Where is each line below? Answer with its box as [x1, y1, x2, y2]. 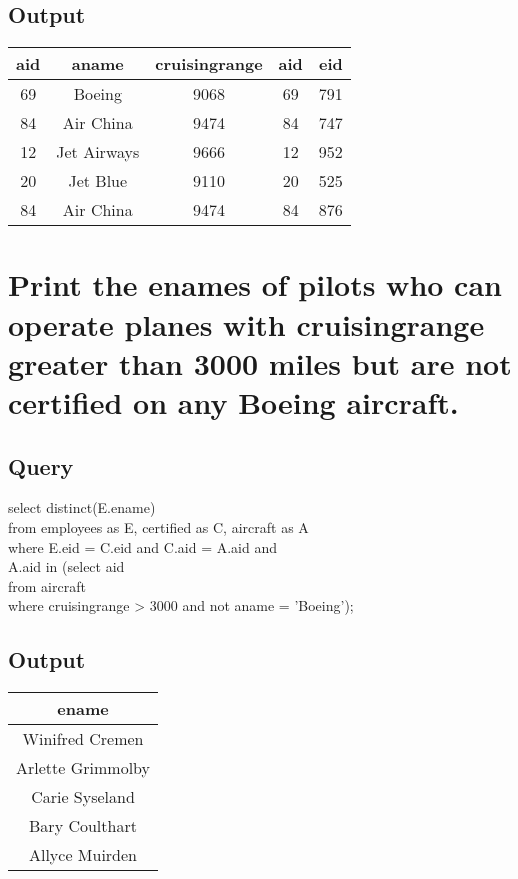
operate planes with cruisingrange [8, 303, 485, 344]
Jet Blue [68, 169, 128, 193]
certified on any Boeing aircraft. [8, 381, 459, 422]
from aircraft [8, 575, 86, 596]
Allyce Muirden [28, 843, 138, 867]
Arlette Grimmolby [16, 756, 150, 780]
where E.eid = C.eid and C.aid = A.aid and [8, 536, 277, 557]
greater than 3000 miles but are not [8, 342, 512, 383]
